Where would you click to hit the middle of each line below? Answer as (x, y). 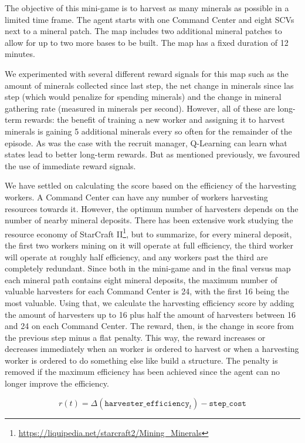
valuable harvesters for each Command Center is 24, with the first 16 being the (147, 291)
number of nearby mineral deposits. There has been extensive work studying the (149, 220)
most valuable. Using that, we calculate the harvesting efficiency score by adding (150, 302)
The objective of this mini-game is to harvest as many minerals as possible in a (147, 8)
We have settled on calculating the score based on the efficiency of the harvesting (150, 185)
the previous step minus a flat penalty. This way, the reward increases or (135, 337)
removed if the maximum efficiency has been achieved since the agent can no (143, 372)
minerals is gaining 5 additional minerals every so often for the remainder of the (148, 131)
